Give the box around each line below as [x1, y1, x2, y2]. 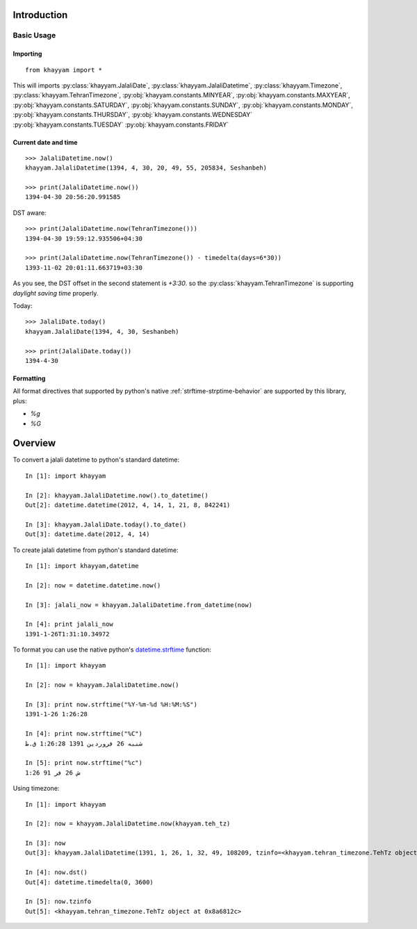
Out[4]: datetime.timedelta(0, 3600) [25, 878, 154, 886]
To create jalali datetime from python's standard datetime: [13, 546, 179, 554]
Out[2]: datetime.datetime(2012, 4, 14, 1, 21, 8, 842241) [25, 501, 231, 509]
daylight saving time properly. [13, 289, 99, 297]
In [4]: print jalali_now [25, 620, 114, 629]
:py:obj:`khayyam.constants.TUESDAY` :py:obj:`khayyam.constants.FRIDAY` [13, 120, 229, 129]
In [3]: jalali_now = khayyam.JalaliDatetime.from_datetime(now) [25, 601, 253, 608]
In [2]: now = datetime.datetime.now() [25, 581, 161, 589]
